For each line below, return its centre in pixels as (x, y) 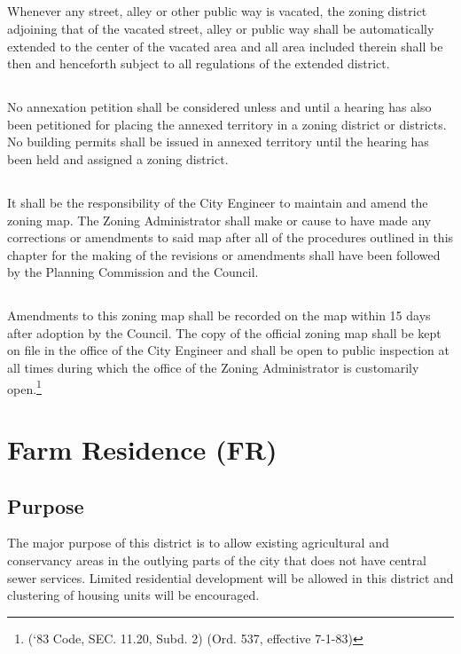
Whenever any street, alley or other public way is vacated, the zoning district (217, 11)
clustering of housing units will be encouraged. (133, 595)
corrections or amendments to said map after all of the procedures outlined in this (230, 237)
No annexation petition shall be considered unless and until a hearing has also (219, 107)
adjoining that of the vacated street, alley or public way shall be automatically (221, 28)
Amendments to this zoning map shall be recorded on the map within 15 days (219, 315)
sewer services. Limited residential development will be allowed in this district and (230, 577)
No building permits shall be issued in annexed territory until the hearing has (218, 142)
